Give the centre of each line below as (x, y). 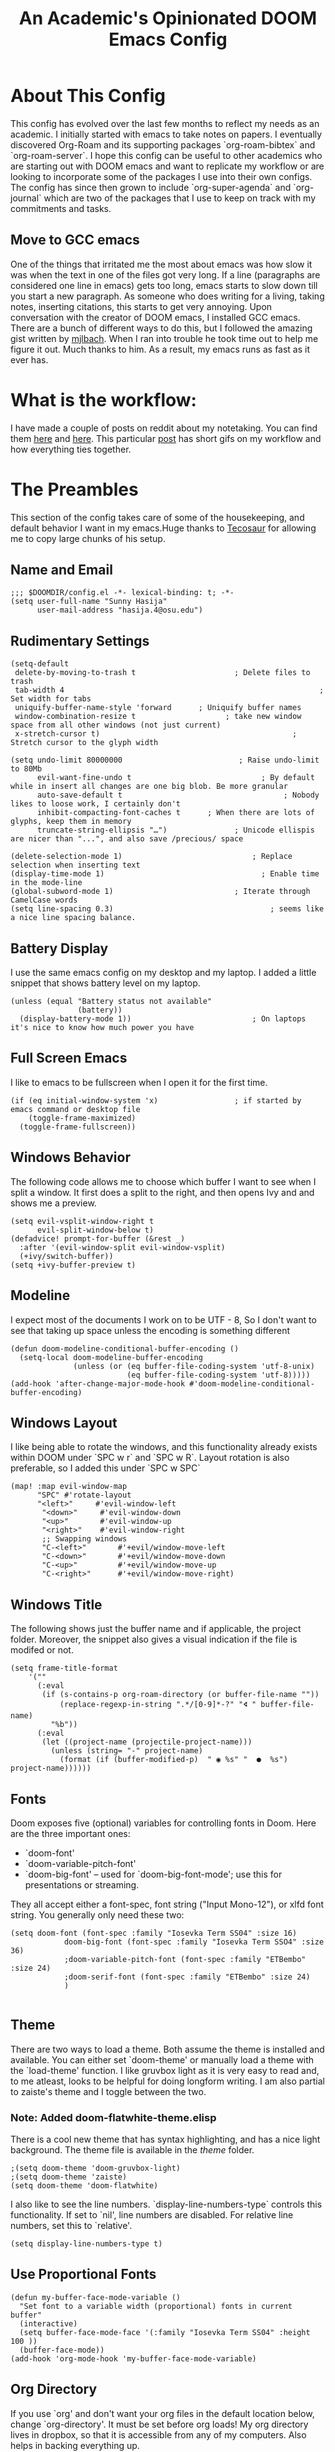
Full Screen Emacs (69, 1058)
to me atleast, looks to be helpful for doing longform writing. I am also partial (167, 2081)
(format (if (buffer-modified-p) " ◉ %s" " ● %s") (173, 1760)
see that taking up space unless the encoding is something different (150, 1330)
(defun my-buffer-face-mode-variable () (96, 2297)
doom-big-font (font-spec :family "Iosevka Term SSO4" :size (194, 1942)
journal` (26, 198)
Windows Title (56, 1604)
